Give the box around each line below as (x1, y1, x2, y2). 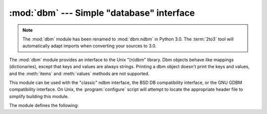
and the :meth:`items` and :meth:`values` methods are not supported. (9, 71, 150, 76)
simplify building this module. (9, 93, 69, 99)
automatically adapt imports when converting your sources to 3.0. (22, 43, 157, 49)
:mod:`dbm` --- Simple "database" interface (9, 7, 195, 18)
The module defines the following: (9, 103, 79, 109)
